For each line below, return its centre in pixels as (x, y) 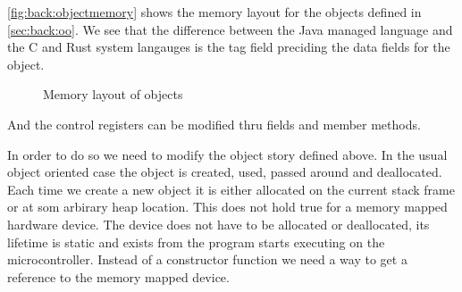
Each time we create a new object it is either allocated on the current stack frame (231, 189)
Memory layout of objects (113, 94)
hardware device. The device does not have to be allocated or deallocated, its (218, 224)
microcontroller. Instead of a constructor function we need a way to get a (207, 259)
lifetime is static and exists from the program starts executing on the (196, 242)
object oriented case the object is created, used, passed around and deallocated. (225, 172)
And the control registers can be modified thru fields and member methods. (214, 124)
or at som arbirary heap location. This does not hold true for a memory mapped (227, 207)
